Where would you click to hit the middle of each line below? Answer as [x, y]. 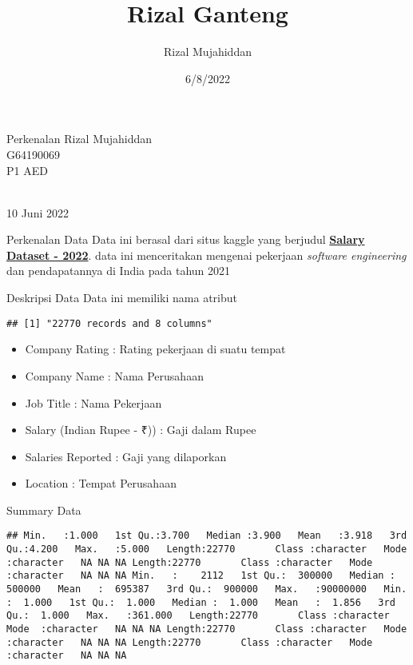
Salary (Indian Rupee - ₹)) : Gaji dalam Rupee [141, 430]
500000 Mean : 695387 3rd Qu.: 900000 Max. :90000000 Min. [207, 589]
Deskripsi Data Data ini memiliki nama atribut [122, 298]
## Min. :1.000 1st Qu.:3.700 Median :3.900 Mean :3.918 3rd [207, 536]
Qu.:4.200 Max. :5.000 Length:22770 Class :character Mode [207, 550]
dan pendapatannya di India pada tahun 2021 [119, 271]
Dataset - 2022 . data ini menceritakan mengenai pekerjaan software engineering [206, 255]
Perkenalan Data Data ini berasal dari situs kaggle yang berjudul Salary [186, 239]
